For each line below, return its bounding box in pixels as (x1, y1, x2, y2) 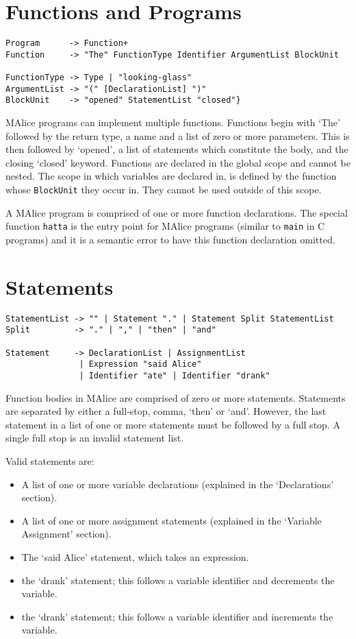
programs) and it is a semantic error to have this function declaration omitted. (5, 232, 335, 246)
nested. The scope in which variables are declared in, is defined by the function (5, 169, 337, 183)
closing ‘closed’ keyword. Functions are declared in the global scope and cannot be (5, 155, 351, 169)
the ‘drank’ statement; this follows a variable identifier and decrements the (21, 572, 335, 587)
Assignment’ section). (21, 527, 112, 541)
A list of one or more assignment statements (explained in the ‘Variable (21, 513, 322, 527)
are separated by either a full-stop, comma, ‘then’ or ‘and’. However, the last (5, 404, 327, 418)
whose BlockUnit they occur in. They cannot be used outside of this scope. (5, 182, 322, 197)
